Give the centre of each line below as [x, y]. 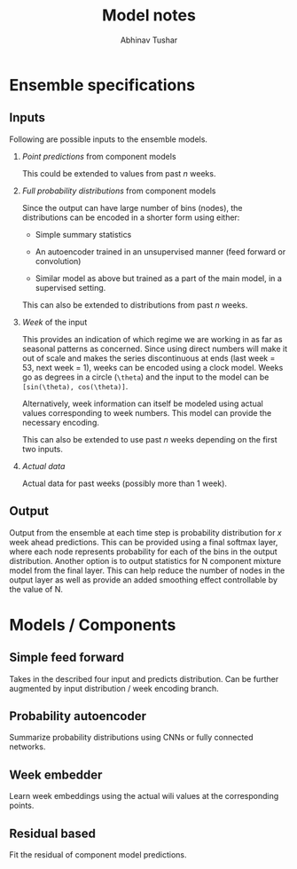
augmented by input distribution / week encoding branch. [114, 688]
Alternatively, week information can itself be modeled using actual [142, 403]
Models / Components [93, 625]
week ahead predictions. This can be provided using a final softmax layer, [144, 542]
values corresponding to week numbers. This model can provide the [147, 412]
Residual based [52, 833]
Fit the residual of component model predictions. [98, 855]
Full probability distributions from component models [119, 191]
